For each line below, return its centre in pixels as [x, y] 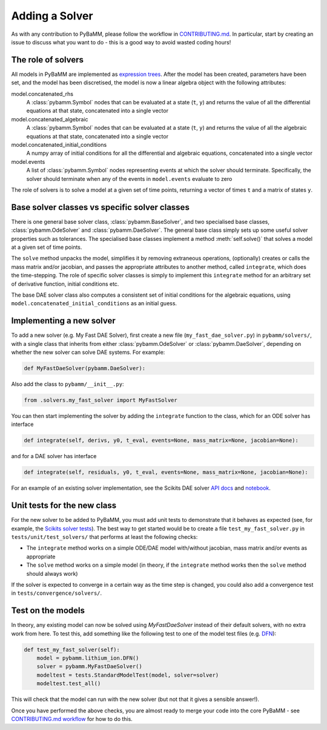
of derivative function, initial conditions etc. [65, 284]
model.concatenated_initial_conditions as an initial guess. [94, 303]
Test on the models [48, 611]
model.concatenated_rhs [42, 93]
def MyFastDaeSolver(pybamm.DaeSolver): [84, 368]
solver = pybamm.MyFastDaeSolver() [89, 667]
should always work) [52, 573]
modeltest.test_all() [69, 684]
